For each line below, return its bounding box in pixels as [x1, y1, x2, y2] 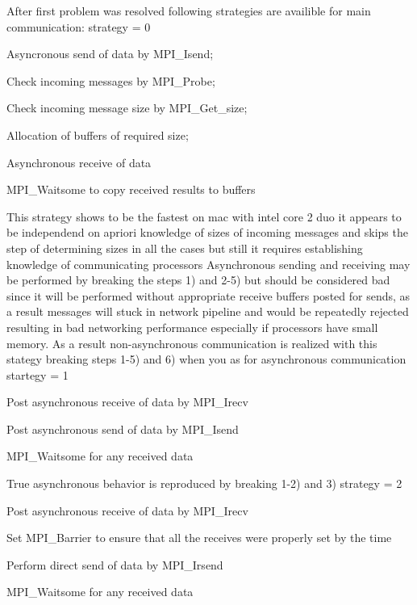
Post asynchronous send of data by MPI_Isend [6, 420, 239, 437]
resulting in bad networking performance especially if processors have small [6, 318, 378, 335]
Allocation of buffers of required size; [6, 126, 189, 143]
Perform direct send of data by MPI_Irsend [6, 556, 223, 573]
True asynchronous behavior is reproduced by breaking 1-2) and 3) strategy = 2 [6, 475, 402, 492]
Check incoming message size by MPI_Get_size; [6, 99, 248, 116]
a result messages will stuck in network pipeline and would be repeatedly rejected [6, 303, 409, 320]
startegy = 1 [6, 366, 69, 383]
